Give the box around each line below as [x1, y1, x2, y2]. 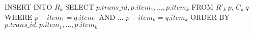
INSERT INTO [5, 2, 52, 12]
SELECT [65, 2, 94, 12]
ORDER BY [190, 11, 230, 22]
